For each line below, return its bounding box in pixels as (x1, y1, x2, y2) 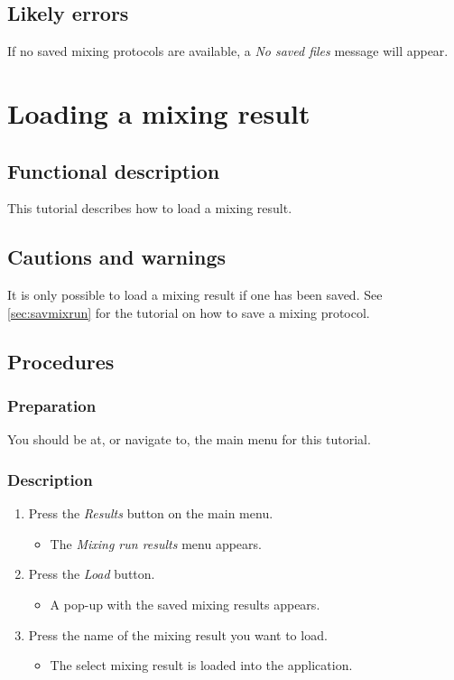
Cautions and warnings (7, 243, 227, 271)
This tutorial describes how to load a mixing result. (7, 199, 292, 218)
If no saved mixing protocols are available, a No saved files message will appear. (7, 42, 449, 61)
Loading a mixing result (7, 94, 310, 131)
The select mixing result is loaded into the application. (50, 656, 353, 675)
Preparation (7, 395, 97, 417)
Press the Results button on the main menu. (28, 504, 273, 523)
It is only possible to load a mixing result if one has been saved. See (7, 285, 383, 304)
